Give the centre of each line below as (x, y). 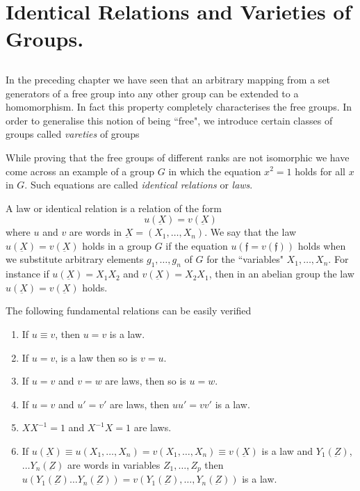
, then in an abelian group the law (281, 274)
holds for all (320, 171)
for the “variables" (245, 259)
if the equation (197, 245)
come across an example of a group (80, 171)
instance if (27, 274)
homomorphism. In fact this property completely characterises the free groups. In (179, 107)
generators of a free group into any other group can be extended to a (152, 93)
